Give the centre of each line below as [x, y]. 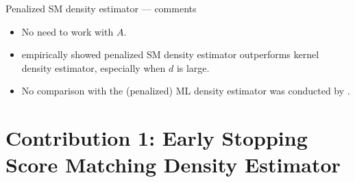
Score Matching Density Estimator [173, 165]
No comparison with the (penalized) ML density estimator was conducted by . [186, 91]
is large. [193, 67]
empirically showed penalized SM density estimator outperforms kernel [170, 54]
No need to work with [68, 31]
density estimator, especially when [94, 67]
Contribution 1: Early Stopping [157, 138]
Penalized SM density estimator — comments [101, 8]
